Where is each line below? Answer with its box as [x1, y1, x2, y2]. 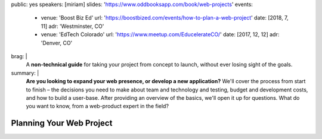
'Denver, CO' [41, 39, 73, 46]
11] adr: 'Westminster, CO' [41, 23, 104, 30]
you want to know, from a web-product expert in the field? [26, 103, 169, 110]
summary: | [11, 69, 39, 77]
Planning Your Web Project [11, 118, 113, 128]
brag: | [11, 52, 27, 59]
